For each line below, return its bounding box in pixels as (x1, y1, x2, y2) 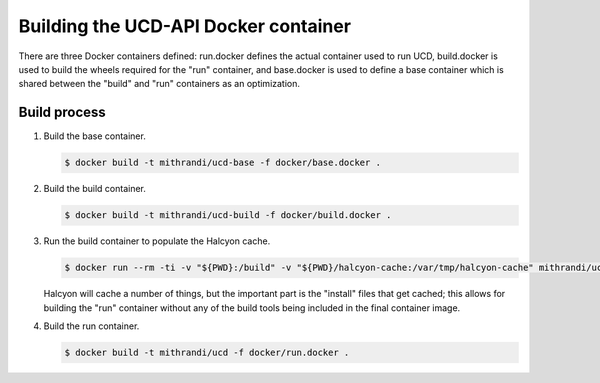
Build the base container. (43, 130, 147, 142)
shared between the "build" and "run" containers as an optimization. (18, 78, 300, 90)
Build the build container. (43, 183, 147, 195)
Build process (18, 104, 107, 121)
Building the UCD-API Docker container (18, 15, 352, 37)
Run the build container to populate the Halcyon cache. (43, 235, 271, 247)
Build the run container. (43, 320, 140, 332)
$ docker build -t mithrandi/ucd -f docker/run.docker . (64, 346, 350, 358)
